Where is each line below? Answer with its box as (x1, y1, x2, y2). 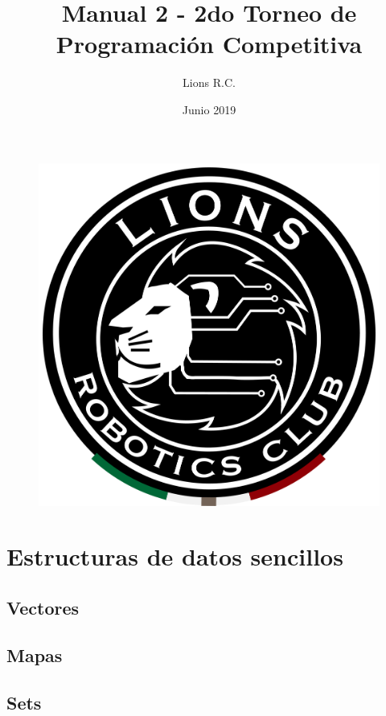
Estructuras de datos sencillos (6, 540, 343, 573)
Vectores (6, 595, 80, 619)
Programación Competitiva (55, 27, 363, 60)
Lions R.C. (183, 74, 236, 91)
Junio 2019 (182, 101, 236, 117)
